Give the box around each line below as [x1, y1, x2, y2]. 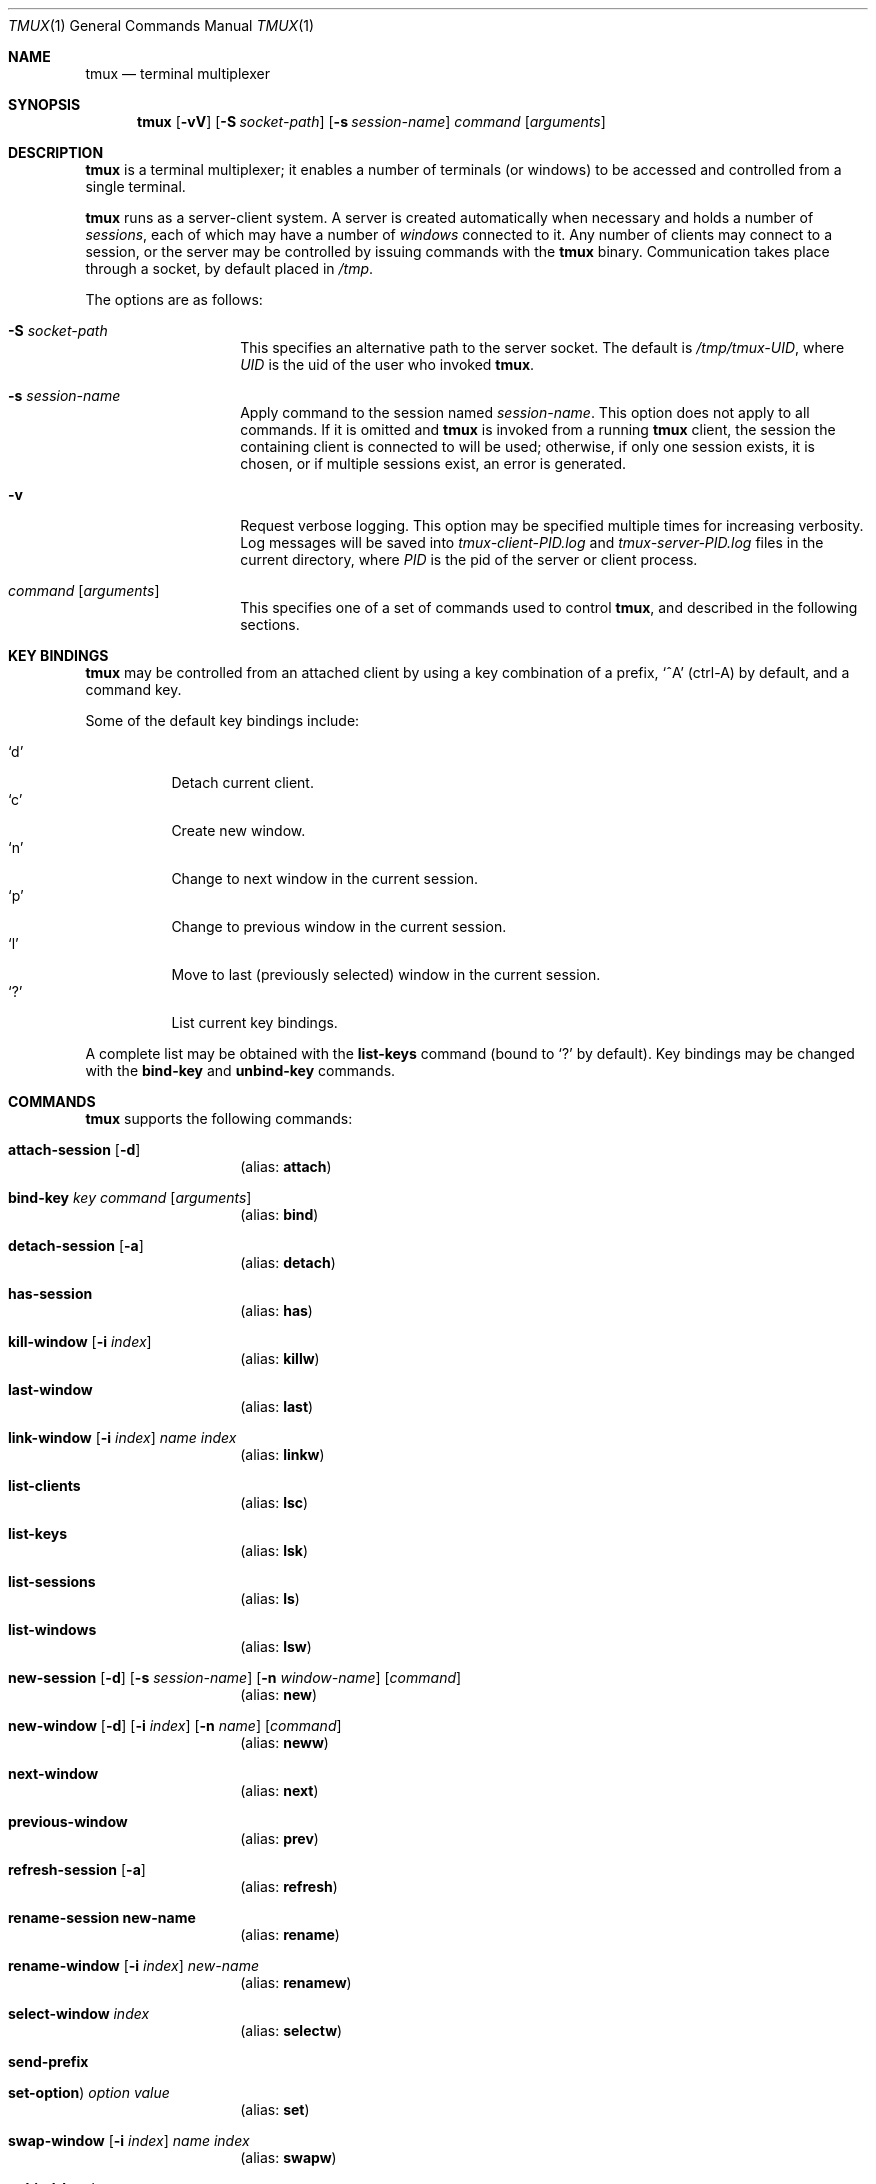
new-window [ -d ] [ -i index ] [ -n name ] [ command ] [8, 1717, 342, 1734]
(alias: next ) [240, 1782, 319, 1799]
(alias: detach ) [240, 1254, 336, 1271]
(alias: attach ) [240, 1158, 332, 1175]
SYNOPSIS [8, 96, 81, 113]
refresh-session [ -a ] [8, 1861, 146, 1878]
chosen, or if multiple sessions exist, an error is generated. [240, 455, 627, 472]
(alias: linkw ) [240, 1446, 325, 1463]
